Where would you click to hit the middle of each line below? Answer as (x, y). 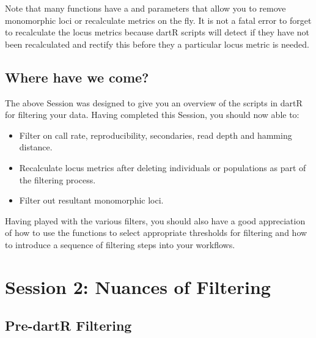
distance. (36, 147)
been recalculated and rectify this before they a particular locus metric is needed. (157, 44)
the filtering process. (57, 179)
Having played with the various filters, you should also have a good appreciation (155, 220)
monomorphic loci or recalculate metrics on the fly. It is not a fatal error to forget (158, 20)
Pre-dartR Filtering (68, 325)
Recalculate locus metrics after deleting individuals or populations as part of (163, 167)
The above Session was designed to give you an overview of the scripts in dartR (154, 102)
